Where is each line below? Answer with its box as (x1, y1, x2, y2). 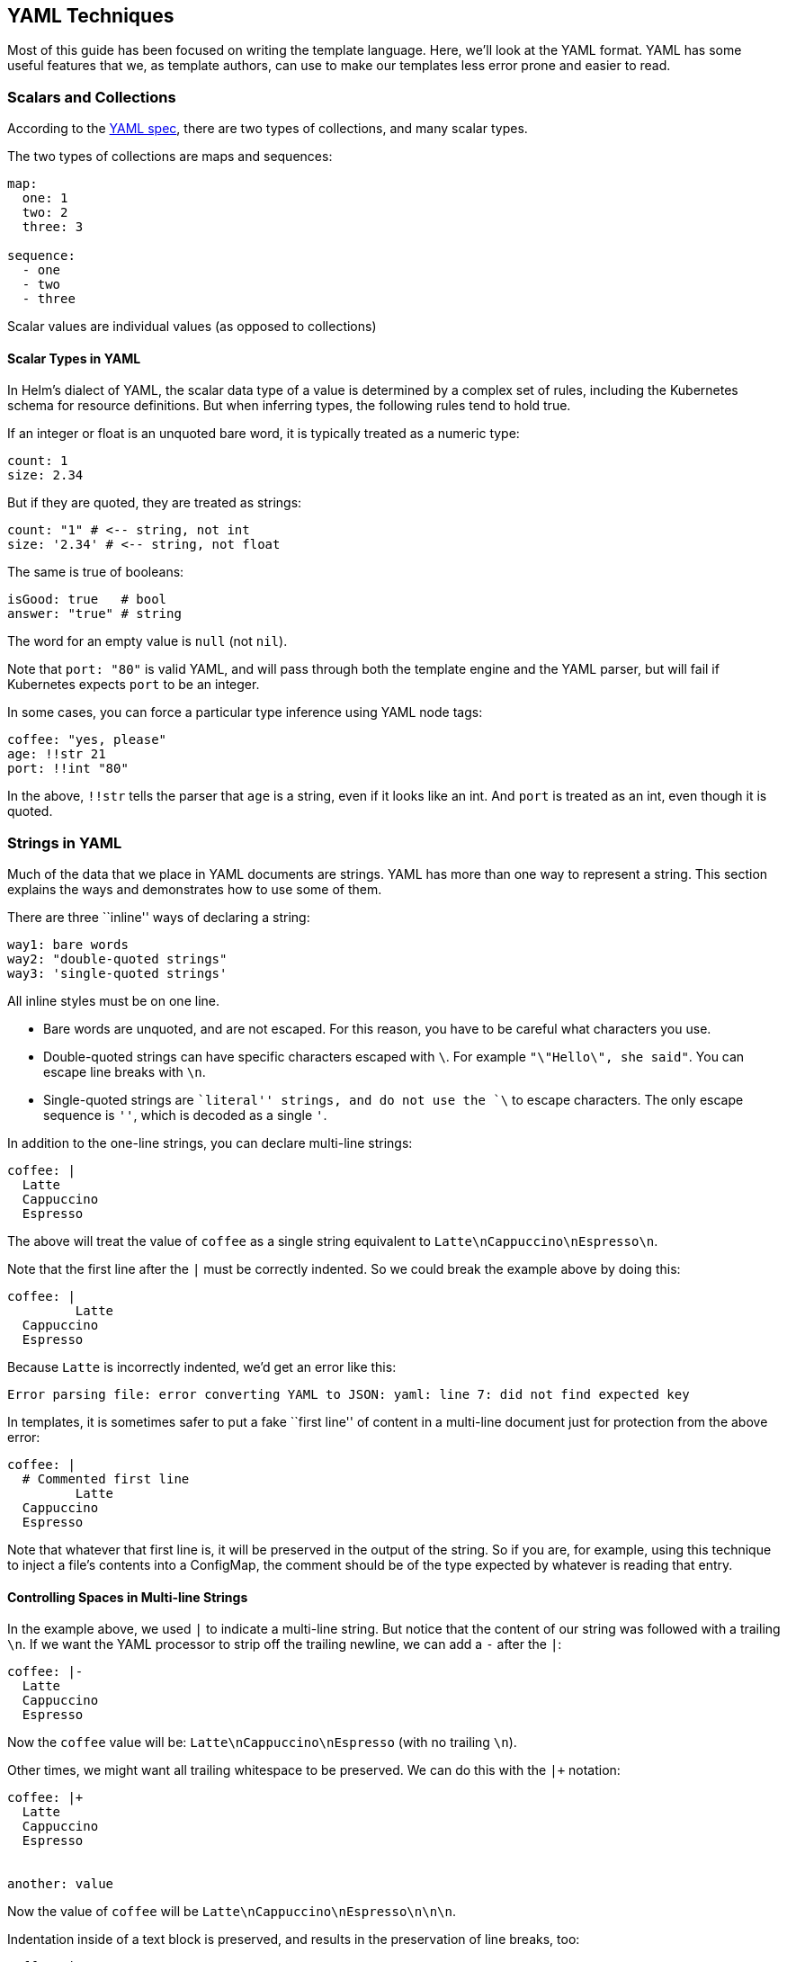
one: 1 (22, 191, 68, 206)
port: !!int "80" (7, 761, 129, 776)
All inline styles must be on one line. (7, 993, 219, 1009)
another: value (7, 1877, 114, 1892)
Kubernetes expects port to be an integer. (7, 676, 260, 693)
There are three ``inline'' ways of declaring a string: (7, 909, 310, 926)
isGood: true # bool (7, 592, 167, 607)
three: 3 (22, 219, 84, 235)
